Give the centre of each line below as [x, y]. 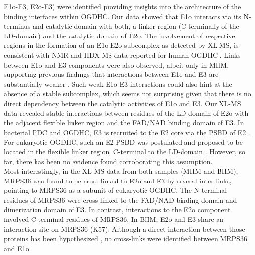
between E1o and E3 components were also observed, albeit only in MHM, [117, 64]
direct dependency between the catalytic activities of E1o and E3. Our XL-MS [123, 103]
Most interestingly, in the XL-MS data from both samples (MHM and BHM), [121, 171]
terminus [17, 26]
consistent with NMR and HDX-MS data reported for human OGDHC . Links [122, 55]
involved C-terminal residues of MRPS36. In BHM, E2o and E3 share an [114, 219]
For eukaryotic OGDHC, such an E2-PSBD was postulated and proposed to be [123, 142]
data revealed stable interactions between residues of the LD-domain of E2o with [126, 113]
